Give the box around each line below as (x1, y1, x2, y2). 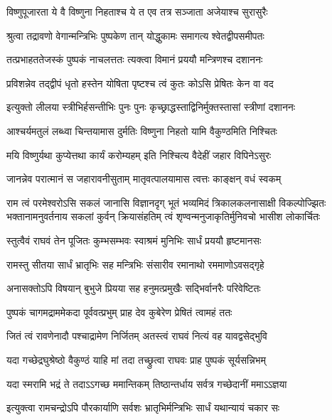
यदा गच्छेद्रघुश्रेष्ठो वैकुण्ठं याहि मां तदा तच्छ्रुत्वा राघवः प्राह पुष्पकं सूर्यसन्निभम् (6, 352, 266, 367)
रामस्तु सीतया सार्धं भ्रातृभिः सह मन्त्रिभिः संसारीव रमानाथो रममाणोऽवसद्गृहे (6, 257, 264, 271)
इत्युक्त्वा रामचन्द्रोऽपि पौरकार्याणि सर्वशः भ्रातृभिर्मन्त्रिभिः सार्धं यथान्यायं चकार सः (6, 400, 280, 415)
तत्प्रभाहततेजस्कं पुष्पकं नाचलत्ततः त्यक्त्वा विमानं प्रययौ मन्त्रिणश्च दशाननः (6, 52, 263, 67)
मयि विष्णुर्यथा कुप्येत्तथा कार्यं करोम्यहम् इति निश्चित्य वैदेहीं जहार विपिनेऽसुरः (6, 147, 272, 162)
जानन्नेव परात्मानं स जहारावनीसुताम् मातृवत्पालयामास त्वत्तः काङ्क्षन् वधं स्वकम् (6, 171, 282, 186)
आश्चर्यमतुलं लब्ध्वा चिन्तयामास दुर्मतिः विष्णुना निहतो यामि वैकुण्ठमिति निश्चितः (6, 123, 277, 138)
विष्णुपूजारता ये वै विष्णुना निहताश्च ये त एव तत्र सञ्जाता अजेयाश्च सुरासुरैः (6, 4, 268, 18)
